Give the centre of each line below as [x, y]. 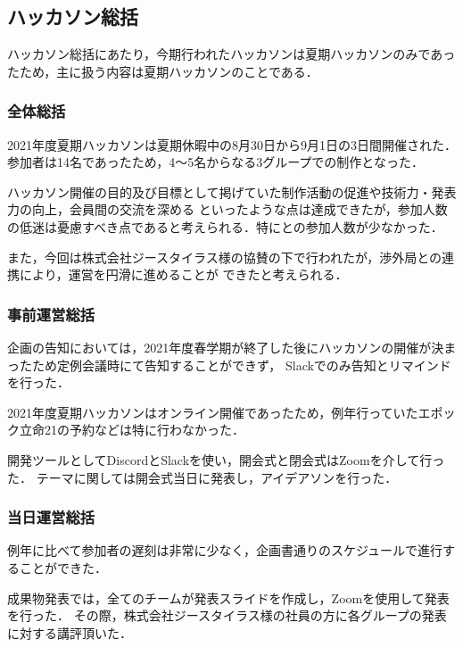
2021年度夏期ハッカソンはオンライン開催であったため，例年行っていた [213, 412]
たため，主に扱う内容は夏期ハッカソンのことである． [163, 71]
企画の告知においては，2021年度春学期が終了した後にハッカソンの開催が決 [226, 347]
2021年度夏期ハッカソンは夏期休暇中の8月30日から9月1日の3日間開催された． [232, 144]
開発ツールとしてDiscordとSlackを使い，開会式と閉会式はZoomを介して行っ [226, 459]
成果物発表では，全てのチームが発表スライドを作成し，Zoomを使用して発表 [228, 597]
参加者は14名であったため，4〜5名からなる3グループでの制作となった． [215, 162]
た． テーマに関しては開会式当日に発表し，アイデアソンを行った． [203, 477]
